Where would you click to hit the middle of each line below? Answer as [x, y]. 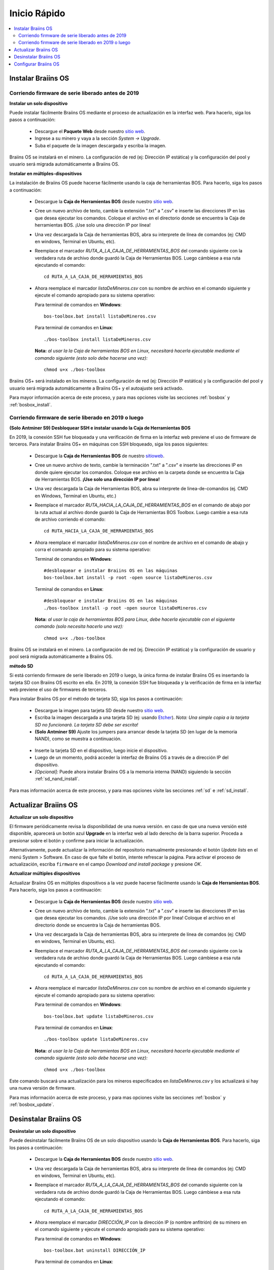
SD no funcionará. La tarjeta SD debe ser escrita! [87, 724]
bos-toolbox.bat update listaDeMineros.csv [99, 1016]
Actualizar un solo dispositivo [41, 817]
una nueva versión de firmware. [43, 1088]
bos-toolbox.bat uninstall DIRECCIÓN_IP [95, 1250]
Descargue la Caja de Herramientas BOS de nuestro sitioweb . [100, 456]
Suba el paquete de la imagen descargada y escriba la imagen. [101, 145]
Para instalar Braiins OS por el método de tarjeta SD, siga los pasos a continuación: [96, 699]
